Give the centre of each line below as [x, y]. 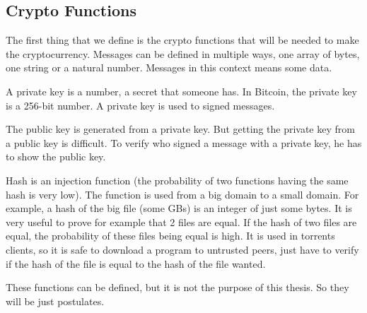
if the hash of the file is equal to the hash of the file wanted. [136, 263]
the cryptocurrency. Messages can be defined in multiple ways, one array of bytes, [183, 53]
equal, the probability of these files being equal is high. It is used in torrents [170, 236]
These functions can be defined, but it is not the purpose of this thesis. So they [177, 287]
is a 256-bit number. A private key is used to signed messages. [140, 105]
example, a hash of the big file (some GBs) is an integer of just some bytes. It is [179, 208]
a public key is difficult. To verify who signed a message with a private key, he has [184, 142]
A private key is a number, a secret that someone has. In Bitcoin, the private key [181, 91]
